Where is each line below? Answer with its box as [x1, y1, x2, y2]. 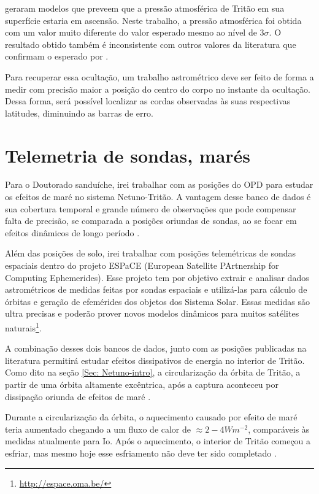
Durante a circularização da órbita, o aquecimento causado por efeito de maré [5, 411, 298, 423]
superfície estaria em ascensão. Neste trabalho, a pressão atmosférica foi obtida [5, 14, 302, 26]
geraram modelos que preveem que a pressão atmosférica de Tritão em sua [5, 2, 285, 14]
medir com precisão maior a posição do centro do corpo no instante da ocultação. [5, 82, 310, 95]
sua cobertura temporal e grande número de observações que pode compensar [5, 202, 296, 215]
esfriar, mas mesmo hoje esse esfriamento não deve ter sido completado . [5, 447, 277, 459]
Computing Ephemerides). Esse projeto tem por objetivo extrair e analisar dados [5, 271, 309, 284]
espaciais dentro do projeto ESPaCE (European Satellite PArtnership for [5, 259, 279, 272]
